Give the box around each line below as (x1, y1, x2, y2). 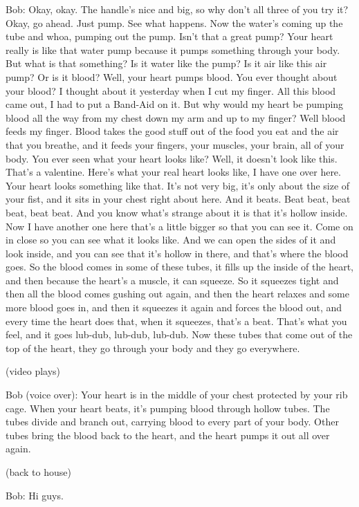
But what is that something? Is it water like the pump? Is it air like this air (6, 56, 327, 71)
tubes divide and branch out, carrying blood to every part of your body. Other (6, 414, 339, 429)
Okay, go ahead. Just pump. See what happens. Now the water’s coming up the (6, 15, 343, 30)
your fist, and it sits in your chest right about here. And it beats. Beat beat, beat (6, 192, 351, 206)
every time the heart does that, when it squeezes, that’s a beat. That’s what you (6, 313, 347, 328)
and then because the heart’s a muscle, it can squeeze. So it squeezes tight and (6, 273, 339, 287)
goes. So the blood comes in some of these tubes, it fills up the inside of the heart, (6, 259, 353, 274)
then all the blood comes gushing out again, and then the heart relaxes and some (6, 286, 349, 301)
